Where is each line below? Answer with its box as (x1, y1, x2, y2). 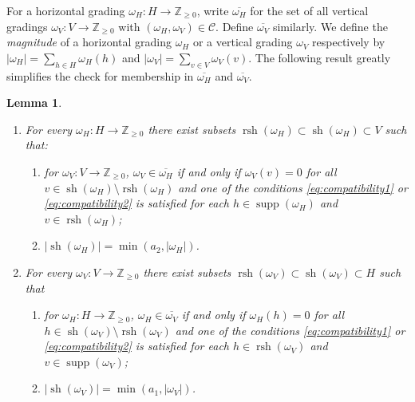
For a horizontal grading (6, 2, 125, 18)
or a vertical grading (192, 33, 293, 50)
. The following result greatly (248, 49, 391, 65)
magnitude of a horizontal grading (6, 33, 172, 50)
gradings (6, 18, 48, 34)
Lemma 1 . (6, 94, 62, 111)
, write (196, 2, 229, 18)
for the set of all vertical (250, 2, 369, 18)
